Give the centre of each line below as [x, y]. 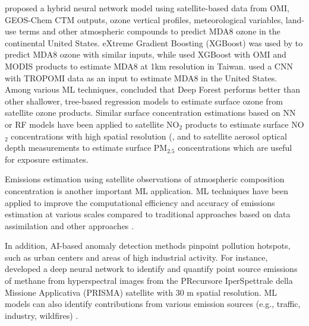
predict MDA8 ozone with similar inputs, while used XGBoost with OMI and [146, 54]
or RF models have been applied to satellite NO [92, 124]
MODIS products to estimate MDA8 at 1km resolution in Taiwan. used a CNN [149, 66]
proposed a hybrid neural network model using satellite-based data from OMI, [147, 8]
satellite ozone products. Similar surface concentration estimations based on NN [150, 113]
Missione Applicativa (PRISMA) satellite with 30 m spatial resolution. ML [141, 292]
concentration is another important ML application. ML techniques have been [147, 190]
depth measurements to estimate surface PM [86, 148]
